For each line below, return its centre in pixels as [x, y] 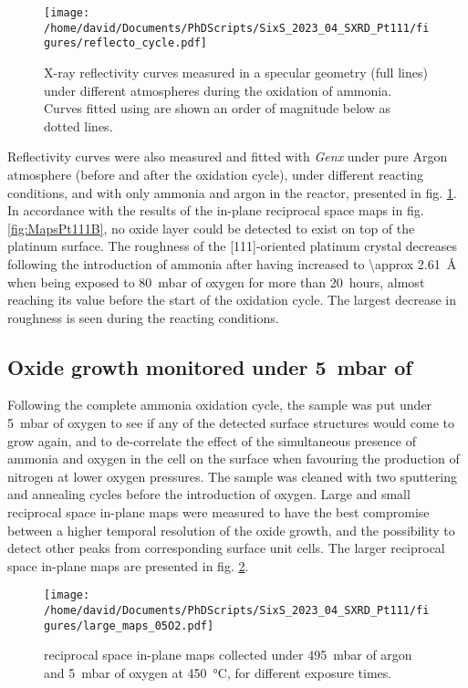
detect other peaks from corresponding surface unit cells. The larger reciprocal [226, 548]
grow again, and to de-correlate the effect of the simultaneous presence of [212, 440]
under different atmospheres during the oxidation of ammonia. [218, 90]
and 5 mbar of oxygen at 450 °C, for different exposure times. [218, 672]
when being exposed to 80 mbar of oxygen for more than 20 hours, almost [216, 281]
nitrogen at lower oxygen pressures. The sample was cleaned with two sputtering [232, 476]
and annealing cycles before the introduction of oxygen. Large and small [209, 494]
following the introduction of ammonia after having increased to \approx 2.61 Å [232, 263]
